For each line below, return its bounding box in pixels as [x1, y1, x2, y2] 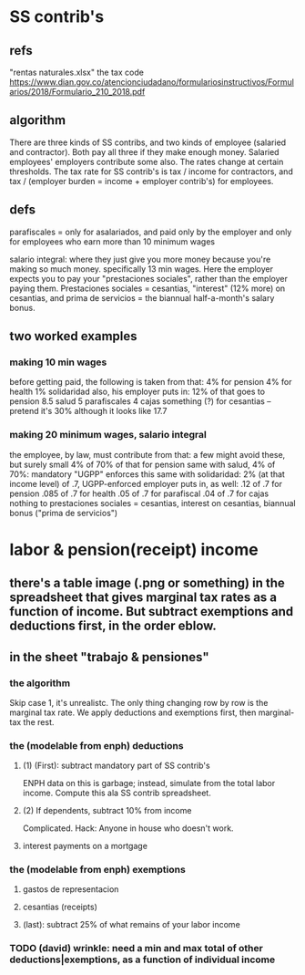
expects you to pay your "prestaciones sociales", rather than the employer [9, 273, 289, 284]
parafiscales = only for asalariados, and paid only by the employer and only [9, 226, 292, 237]
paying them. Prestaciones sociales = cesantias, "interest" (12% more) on [9, 283, 286, 294]
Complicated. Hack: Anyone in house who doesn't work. [22, 823, 234, 834]
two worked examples [9, 328, 138, 344]
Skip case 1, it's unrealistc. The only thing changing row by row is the [9, 697, 269, 708]
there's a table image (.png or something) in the [9, 576, 285, 591]
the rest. [23, 716, 55, 727]
